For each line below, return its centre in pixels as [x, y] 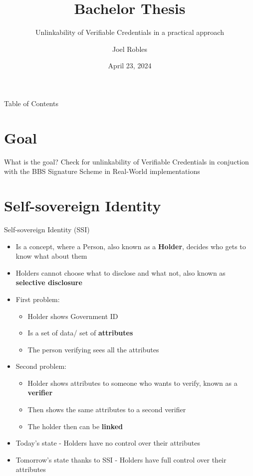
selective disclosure [49, 282]
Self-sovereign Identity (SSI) [47, 229]
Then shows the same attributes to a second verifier [107, 409]
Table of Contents [31, 103]
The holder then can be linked [75, 426]
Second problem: [41, 366]
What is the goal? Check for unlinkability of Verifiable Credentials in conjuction [126, 161]
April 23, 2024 [130, 66]
